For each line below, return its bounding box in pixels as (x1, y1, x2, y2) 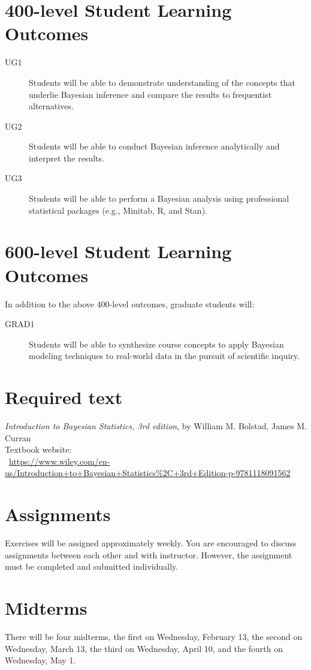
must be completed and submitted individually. (5, 560, 179, 573)
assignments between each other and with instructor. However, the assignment (5, 548, 292, 561)
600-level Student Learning (5, 239, 232, 264)
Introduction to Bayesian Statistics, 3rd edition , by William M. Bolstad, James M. (5, 420, 307, 432)
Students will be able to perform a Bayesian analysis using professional (29, 192, 289, 205)
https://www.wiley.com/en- (9, 454, 110, 467)
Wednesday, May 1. (5, 654, 76, 666)
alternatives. (29, 100, 74, 112)
